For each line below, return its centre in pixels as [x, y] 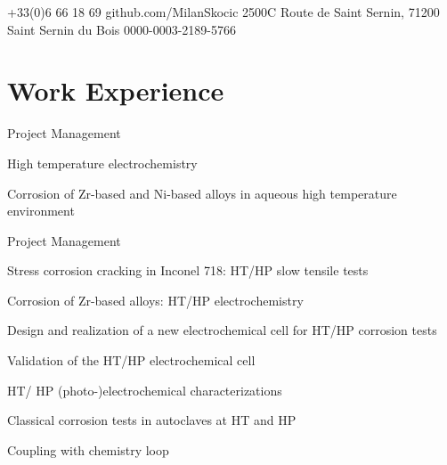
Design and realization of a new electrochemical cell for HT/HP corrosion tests [222, 330]
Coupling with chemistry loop [88, 449]
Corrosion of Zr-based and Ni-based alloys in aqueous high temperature [202, 193]
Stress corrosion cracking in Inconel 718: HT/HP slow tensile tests [188, 270]
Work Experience [116, 90]
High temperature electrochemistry [102, 163]
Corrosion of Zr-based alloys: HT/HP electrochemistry [155, 300]
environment [41, 211]
